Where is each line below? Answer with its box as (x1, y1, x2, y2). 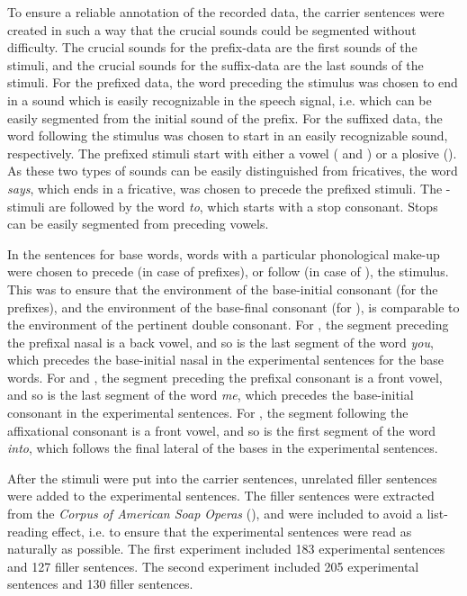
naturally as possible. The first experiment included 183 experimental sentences (7, 539, 445, 558)
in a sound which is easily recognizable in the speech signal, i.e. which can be (7, 90, 432, 109)
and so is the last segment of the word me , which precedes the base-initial (7, 385, 414, 404)
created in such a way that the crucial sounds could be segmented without (7, 20, 417, 39)
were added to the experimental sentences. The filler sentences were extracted (7, 486, 435, 505)
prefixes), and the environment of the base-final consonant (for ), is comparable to (7, 297, 460, 316)
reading (7, 521, 49, 540)
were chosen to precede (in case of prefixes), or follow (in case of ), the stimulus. (7, 262, 449, 281)
